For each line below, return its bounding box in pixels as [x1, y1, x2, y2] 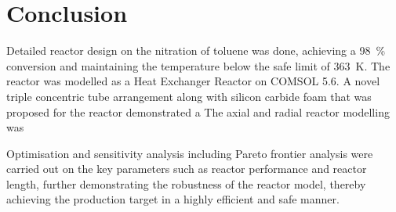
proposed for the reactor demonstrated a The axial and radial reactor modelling [6, 103, 390, 120]
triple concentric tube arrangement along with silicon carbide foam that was [6, 88, 372, 104]
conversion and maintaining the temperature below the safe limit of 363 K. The [6, 57, 391, 74]
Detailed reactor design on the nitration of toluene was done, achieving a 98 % [6, 42, 386, 59]
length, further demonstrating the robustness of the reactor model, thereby [6, 175, 366, 192]
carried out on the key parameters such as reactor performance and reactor [6, 160, 367, 177]
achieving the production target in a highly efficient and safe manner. [6, 191, 340, 207]
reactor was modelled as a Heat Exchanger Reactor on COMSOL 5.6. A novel [6, 73, 380, 89]
